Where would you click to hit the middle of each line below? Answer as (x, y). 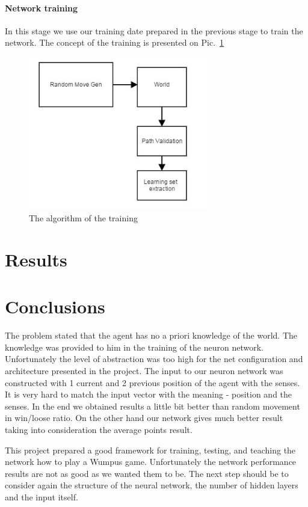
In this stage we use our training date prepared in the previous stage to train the (154, 30)
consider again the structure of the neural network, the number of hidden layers (152, 485)
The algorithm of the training (83, 218)
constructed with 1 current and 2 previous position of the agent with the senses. (152, 382)
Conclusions (55, 306)
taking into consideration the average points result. (99, 429)
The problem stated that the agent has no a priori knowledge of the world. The (151, 335)
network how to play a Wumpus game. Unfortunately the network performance (151, 462)
